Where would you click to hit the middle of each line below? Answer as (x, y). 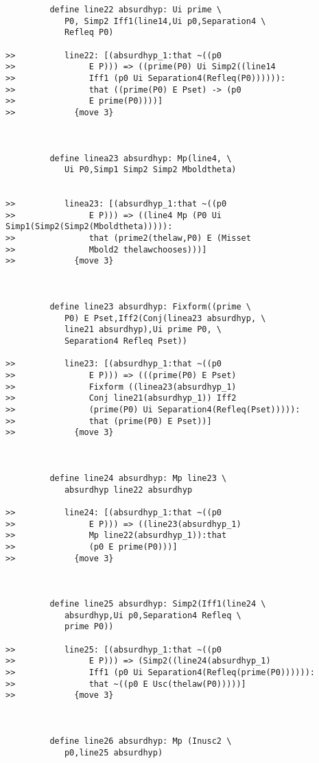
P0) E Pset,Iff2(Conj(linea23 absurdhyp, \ (165, 318)
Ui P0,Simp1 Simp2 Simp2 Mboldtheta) (150, 170)
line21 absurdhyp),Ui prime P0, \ (143, 330)
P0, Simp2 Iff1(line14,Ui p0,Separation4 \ (165, 21)
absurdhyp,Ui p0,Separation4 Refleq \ (153, 615)
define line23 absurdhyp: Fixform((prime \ (150, 307)
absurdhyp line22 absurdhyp (128, 490)
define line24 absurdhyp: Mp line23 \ (138, 478)
